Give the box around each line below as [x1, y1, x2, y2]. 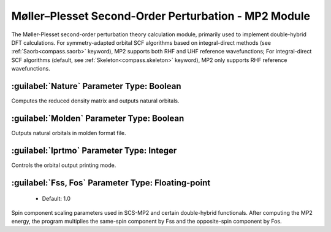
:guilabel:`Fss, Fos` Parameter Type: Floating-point [11, 177, 211, 188]
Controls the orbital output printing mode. [11, 161, 116, 169]
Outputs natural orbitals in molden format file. [11, 129, 126, 136]
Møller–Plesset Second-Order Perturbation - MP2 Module [11, 9, 311, 23]
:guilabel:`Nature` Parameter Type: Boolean [11, 80, 181, 91]
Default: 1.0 [42, 195, 70, 203]
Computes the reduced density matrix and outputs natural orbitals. [11, 97, 180, 104]
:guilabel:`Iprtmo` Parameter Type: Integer [11, 145, 177, 156]
